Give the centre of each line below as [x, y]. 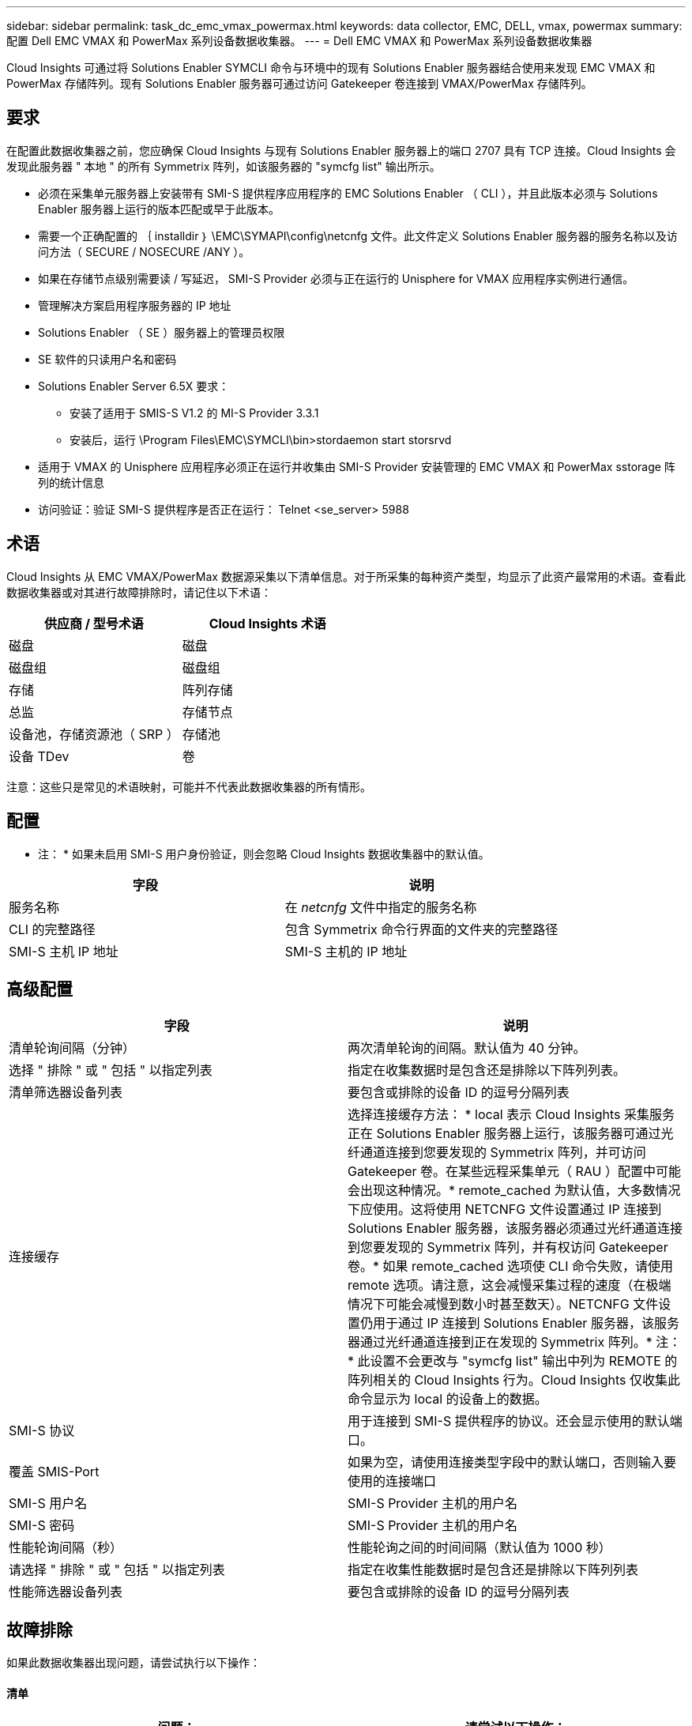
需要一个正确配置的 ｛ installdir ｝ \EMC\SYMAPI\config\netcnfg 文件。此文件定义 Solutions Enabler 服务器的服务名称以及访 [358, 236]
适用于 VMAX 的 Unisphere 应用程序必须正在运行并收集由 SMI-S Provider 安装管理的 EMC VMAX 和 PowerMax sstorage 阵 [357, 466]
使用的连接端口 [392, 1481]
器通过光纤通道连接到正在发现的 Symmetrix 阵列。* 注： [515, 1342]
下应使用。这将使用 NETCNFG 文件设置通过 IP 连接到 [505, 1210]
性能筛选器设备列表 [66, 1592]
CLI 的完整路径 [52, 929]
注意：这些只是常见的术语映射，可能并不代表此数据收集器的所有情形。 [189, 786]
